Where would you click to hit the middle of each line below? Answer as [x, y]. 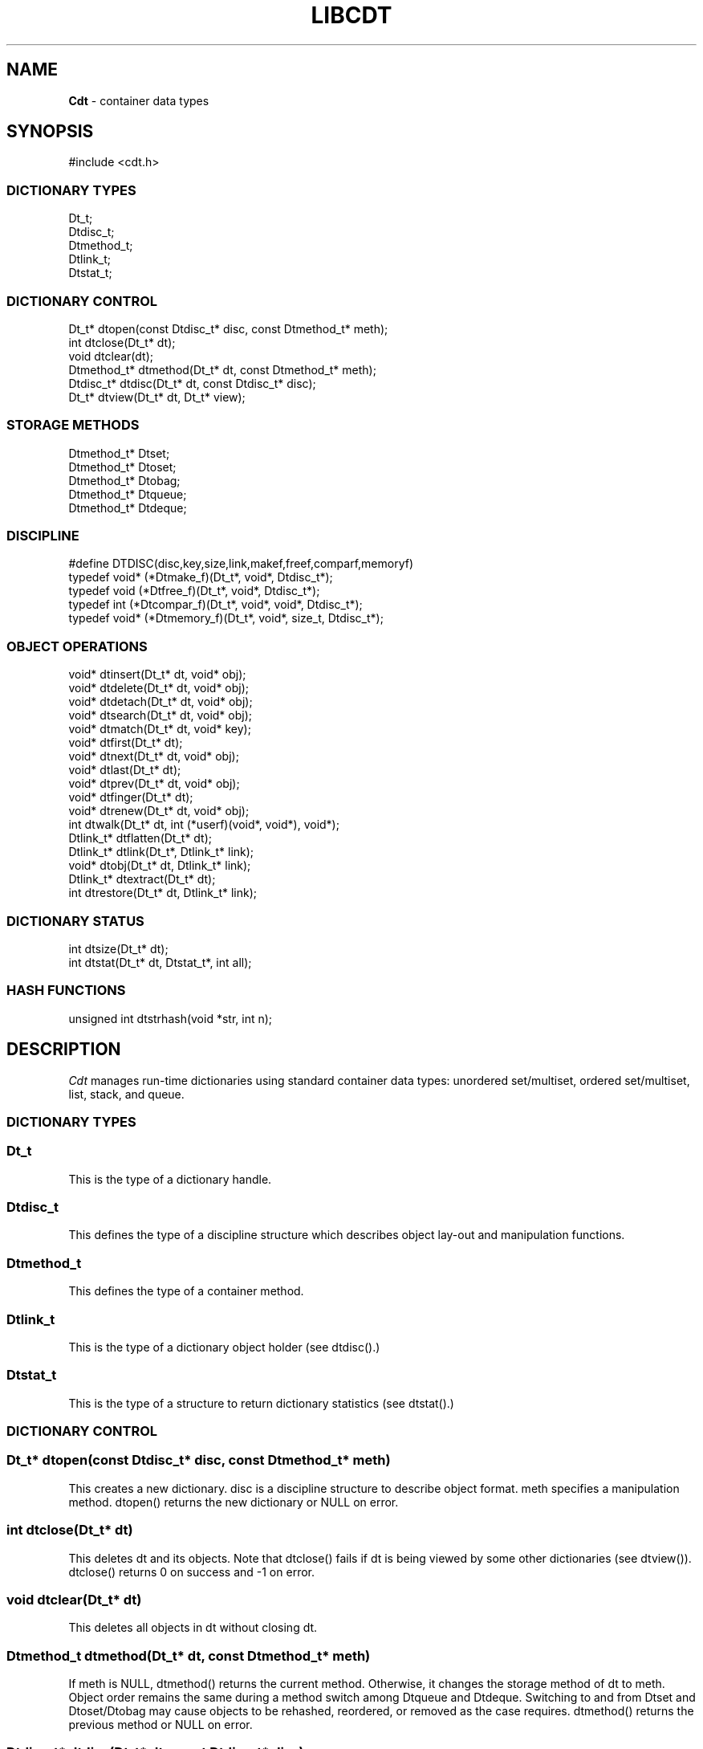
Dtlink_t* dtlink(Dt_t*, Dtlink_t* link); [161, 852]
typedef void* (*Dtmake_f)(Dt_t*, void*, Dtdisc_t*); [201, 577]
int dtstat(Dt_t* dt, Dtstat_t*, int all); [160, 962]
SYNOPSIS [50, 132]
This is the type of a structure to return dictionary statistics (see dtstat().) [261, 1403]
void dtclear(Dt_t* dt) [74, 1599]
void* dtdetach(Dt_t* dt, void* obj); [161, 702]
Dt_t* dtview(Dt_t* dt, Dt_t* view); [157, 397]
